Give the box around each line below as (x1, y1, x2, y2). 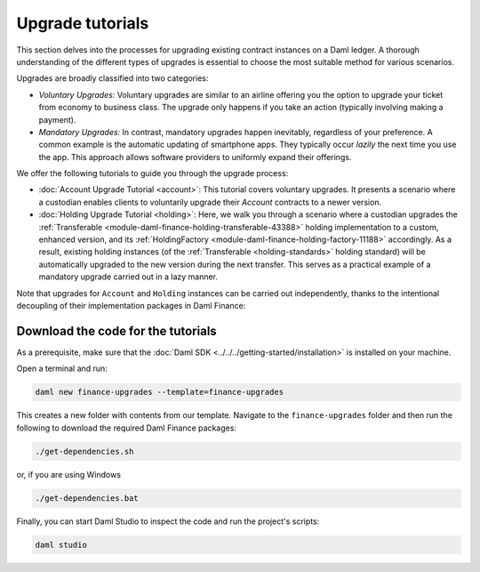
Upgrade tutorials (16, 13, 149, 33)
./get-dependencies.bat (35, 493, 140, 503)
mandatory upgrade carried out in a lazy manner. (38, 271, 218, 282)
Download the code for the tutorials (16, 323, 217, 338)
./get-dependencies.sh (35, 446, 134, 456)
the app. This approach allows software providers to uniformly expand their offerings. (38, 151, 352, 162)
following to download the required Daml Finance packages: (16, 423, 237, 433)
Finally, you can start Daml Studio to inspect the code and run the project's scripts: (16, 516, 320, 527)
